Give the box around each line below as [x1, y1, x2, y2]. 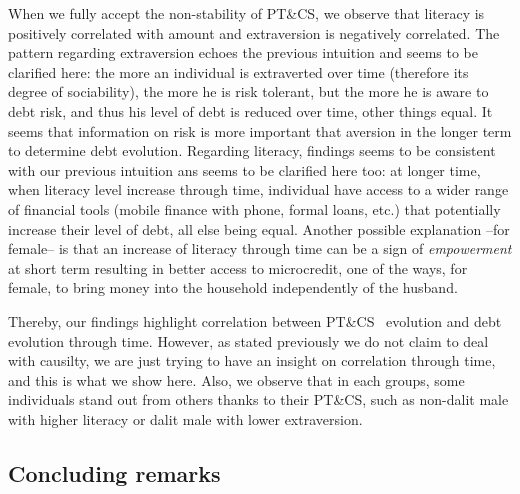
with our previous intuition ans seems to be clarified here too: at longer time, [8, 159, 481, 180]
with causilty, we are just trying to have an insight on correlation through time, [8, 350, 496, 371]
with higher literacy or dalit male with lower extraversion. [8, 408, 363, 429]
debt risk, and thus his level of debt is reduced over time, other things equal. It [8, 100, 493, 121]
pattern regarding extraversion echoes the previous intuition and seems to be [8, 42, 479, 63]
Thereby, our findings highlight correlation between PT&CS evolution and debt [8, 310, 502, 331]
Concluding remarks [8, 457, 221, 488]
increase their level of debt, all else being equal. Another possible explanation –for [8, 218, 510, 239]
